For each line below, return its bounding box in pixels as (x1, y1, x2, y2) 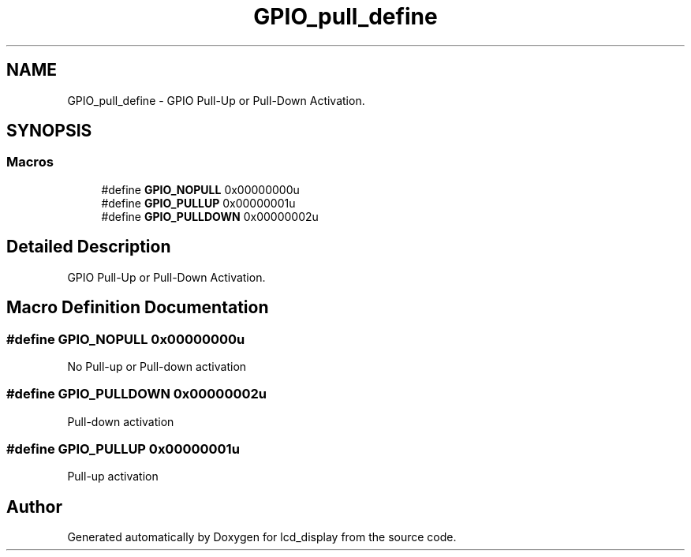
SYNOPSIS (6, 121, 92, 141)
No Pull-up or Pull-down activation (67, 359, 247, 373)
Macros (6, 154, 54, 170)
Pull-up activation (67, 469, 159, 484)
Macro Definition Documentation (6, 297, 269, 318)
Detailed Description (6, 237, 171, 257)
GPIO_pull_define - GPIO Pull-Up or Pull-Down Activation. (67, 93, 365, 107)
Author (6, 496, 62, 517)
